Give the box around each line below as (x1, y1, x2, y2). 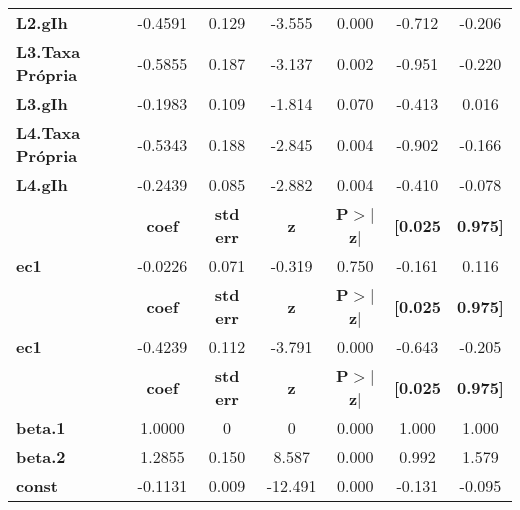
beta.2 (16, 445, 66, 468)
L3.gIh (16, 92, 68, 115)
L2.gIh (16, 11, 68, 34)
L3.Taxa (16, 40, 81, 63)
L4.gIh (16, 173, 68, 196)
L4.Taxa (16, 121, 81, 144)
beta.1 (16, 416, 66, 439)
